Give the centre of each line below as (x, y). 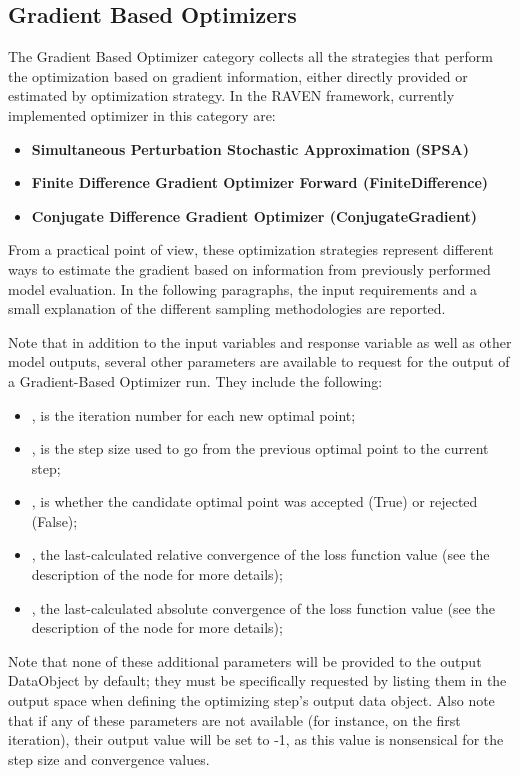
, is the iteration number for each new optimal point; (193, 414)
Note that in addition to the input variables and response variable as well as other (260, 341)
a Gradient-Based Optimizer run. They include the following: (195, 380)
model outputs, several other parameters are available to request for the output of (259, 361)
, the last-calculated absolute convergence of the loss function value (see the (263, 607)
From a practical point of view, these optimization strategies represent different (251, 249)
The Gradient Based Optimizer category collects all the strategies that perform (250, 56)
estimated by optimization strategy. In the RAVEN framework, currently (231, 95)
